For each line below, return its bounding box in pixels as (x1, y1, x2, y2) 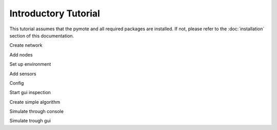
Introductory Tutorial (9, 8, 100, 19)
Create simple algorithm (9, 99, 61, 105)
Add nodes (9, 51, 33, 58)
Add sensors (9, 70, 37, 77)
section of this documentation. (9, 32, 74, 39)
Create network (9, 42, 43, 48)
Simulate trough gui (9, 118, 51, 124)
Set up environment (9, 61, 51, 67)
